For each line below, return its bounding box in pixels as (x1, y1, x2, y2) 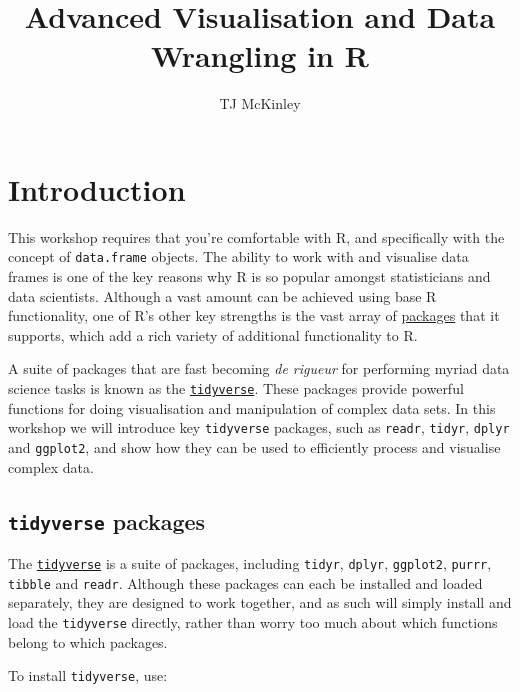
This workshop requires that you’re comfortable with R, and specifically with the (8, 226, 505, 247)
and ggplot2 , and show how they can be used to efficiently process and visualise (8, 436, 501, 457)
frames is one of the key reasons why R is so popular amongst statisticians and (8, 266, 491, 287)
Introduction (8, 168, 186, 209)
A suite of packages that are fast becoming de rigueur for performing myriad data (8, 358, 510, 379)
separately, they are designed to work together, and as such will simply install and (8, 592, 512, 613)
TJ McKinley (219, 93, 301, 114)
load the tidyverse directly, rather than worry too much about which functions (8, 611, 498, 632)
